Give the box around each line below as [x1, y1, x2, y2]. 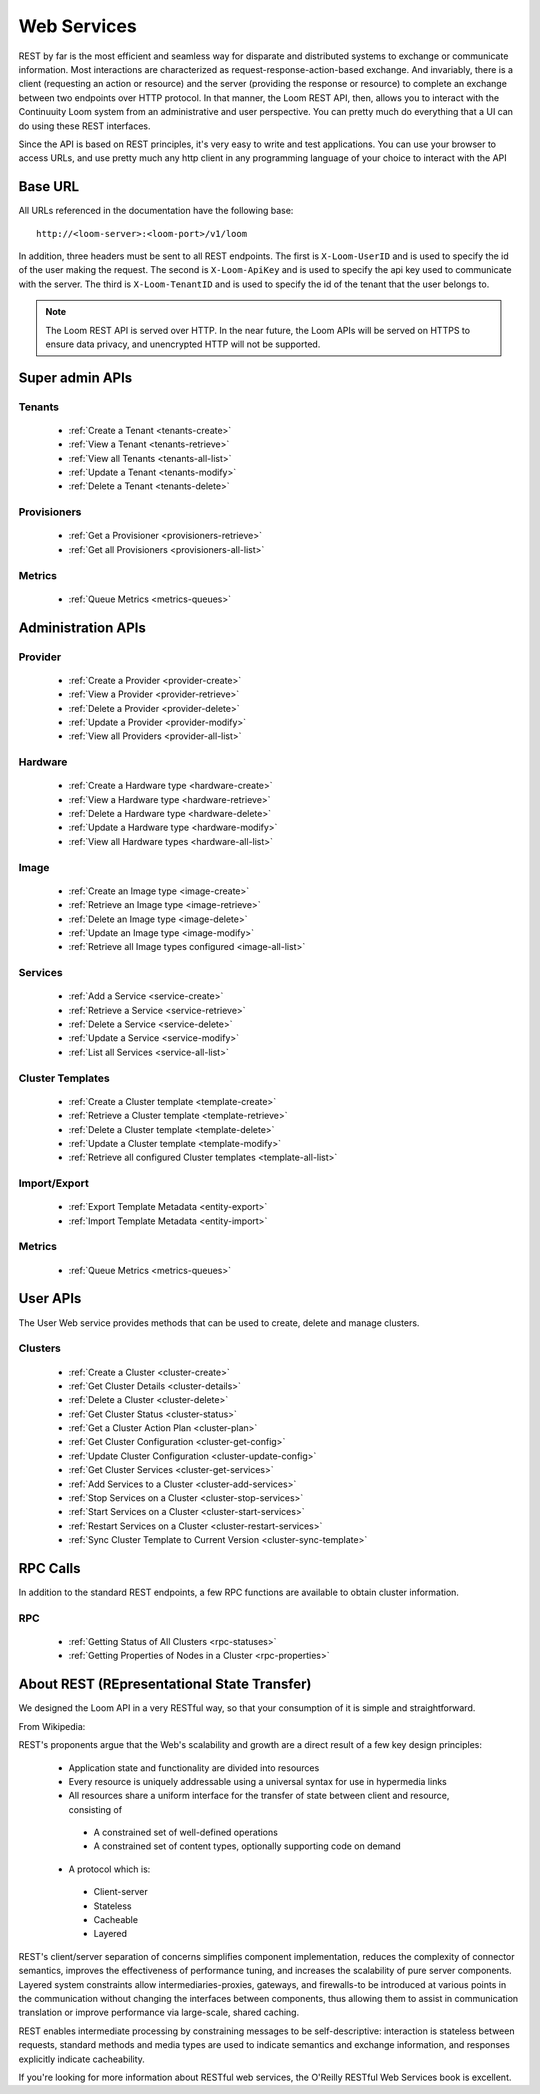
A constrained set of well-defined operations [93, 1826, 279, 1839]
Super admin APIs [18, 369, 133, 386]
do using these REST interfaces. [18, 120, 151, 132]
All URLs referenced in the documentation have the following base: [18, 205, 294, 217]
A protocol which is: [68, 1863, 151, 1875]
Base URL [18, 178, 80, 195]
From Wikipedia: [18, 1720, 86, 1732]
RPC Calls [18, 1560, 81, 1577]
